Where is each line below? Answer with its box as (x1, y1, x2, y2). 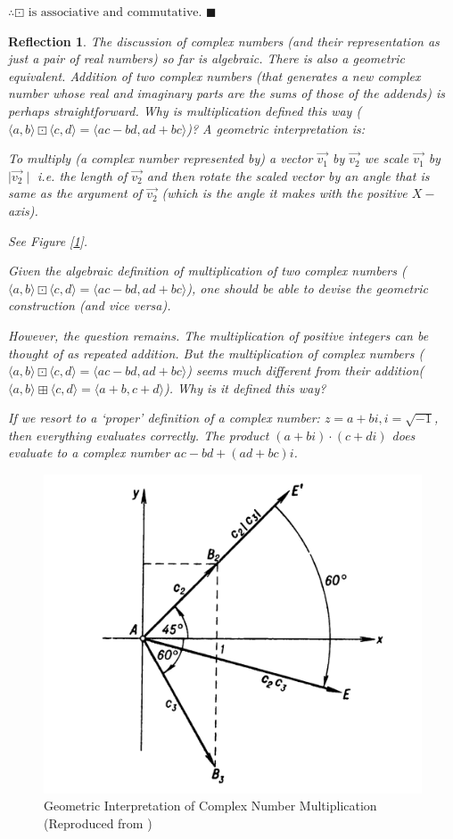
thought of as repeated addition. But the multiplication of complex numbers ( (8, 343, 424, 362)
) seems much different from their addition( (186, 361, 424, 380)
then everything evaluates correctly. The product (8, 425, 269, 444)
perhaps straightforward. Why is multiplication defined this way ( (8, 101, 362, 119)
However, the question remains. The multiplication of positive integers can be (8, 325, 429, 344)
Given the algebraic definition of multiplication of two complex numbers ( (8, 261, 407, 280)
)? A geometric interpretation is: (186, 119, 366, 137)
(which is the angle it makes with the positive (161, 184, 408, 202)
